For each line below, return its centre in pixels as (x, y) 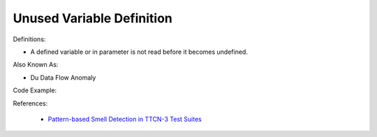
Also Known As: (36, 65)
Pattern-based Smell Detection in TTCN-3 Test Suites (125, 119)
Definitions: (29, 39)
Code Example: (35, 90)
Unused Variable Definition (93, 18)
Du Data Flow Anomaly (63, 78)
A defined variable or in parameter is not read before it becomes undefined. (139, 52)
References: (30, 103)
